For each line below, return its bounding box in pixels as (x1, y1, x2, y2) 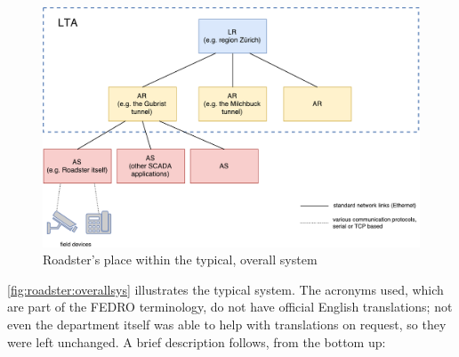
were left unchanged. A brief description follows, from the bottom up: (7, 332, 386, 351)
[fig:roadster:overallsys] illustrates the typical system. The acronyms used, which (7, 280, 444, 298)
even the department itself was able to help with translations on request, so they (7, 314, 447, 333)
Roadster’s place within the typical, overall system (43, 250, 318, 269)
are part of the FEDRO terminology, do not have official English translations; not (7, 297, 453, 316)
